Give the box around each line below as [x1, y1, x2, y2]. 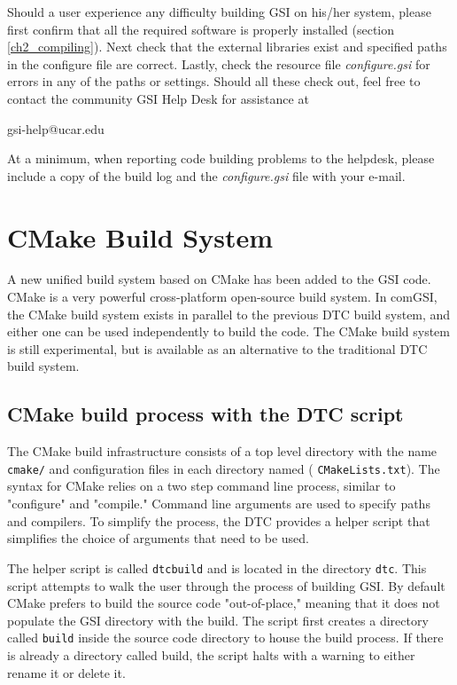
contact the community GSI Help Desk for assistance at [7, 89, 309, 107]
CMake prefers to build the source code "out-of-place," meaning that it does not [7, 594, 440, 612]
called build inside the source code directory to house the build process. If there [7, 628, 444, 647]
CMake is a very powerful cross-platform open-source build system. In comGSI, [7, 287, 438, 306]
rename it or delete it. [7, 663, 126, 681]
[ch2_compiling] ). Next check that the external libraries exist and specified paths [7, 37, 447, 56]
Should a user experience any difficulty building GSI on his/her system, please [7, 3, 431, 20]
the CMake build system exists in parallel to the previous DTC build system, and [7, 304, 451, 323]
